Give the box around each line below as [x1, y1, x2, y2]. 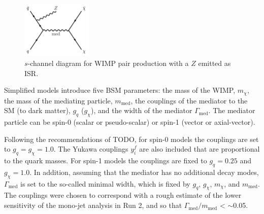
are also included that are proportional [139, 144, 260, 154]
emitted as [198, 58, 231, 68]
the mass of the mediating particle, [4, 95, 113, 105]
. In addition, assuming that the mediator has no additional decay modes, [29, 166, 259, 177]
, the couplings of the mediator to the [130, 95, 248, 105]
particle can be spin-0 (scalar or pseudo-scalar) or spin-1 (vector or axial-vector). [4, 117, 255, 127]
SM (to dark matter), [4, 105, 71, 116]
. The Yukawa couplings [53, 144, 128, 154]
